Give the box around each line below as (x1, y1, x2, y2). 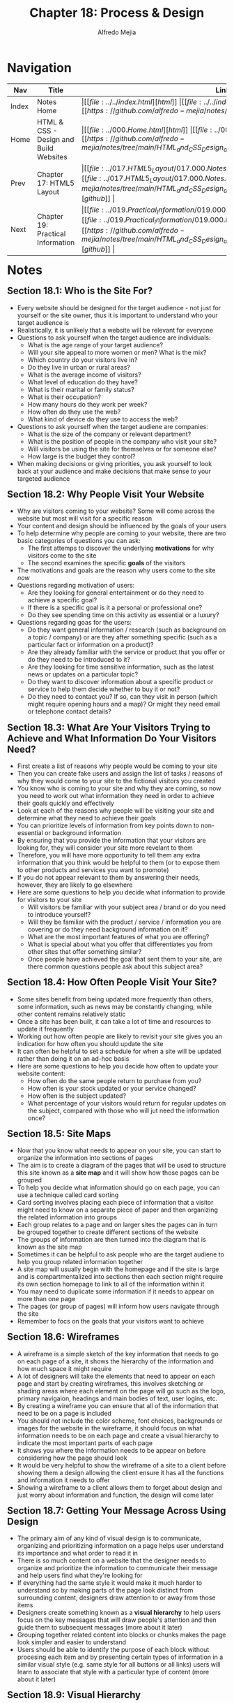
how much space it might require (17, 1364, 112, 1372)
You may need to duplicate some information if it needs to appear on (17, 1287, 214, 1296)
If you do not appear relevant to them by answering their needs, (17, 873, 201, 881)
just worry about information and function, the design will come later (17, 1491, 214, 1499)
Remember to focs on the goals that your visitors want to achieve (17, 1317, 205, 1326)
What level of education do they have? (27, 377, 138, 386)
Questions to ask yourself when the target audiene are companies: (17, 422, 208, 430)
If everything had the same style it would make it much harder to (17, 1579, 203, 1587)
